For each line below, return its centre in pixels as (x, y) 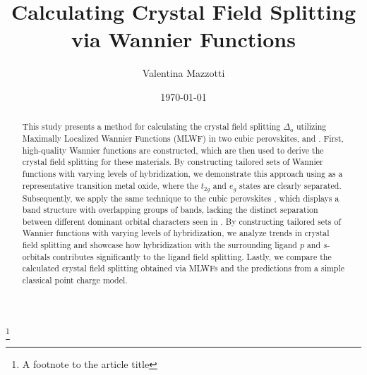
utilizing (311, 127)
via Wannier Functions (183, 39)
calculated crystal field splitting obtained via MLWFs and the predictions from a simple (183, 268)
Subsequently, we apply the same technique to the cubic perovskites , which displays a (181, 198)
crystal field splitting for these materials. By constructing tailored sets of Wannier (173, 162)
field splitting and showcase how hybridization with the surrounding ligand (160, 245)
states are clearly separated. (290, 185)
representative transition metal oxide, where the (110, 185)
